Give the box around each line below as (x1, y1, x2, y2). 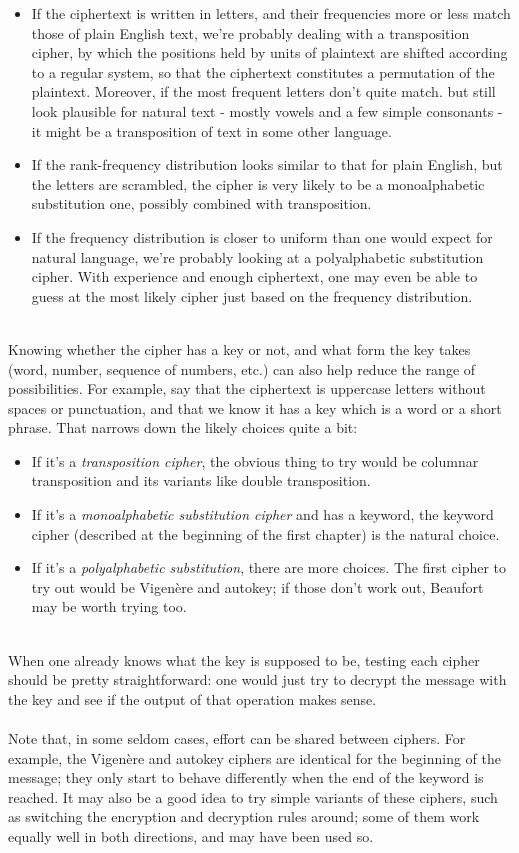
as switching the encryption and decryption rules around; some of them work (8, 806, 480, 827)
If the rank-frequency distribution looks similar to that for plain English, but (31, 154, 503, 175)
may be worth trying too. (31, 596, 187, 617)
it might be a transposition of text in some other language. (31, 120, 392, 141)
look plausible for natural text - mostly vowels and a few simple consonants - (31, 100, 503, 121)
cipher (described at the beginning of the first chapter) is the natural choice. (31, 523, 500, 544)
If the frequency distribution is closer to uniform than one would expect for (31, 226, 493, 247)
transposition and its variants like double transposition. (31, 470, 371, 491)
